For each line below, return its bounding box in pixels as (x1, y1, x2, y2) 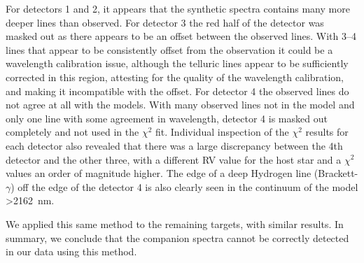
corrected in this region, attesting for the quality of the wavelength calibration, (6, 69, 344, 84)
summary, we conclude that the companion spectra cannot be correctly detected (6, 230, 349, 245)
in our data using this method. (6, 244, 137, 259)
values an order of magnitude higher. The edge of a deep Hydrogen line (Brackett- (6, 166, 358, 180)
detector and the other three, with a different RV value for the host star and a (6, 152, 342, 166)
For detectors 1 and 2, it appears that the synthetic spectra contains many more (6, 1, 350, 15)
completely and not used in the (6, 125, 139, 139)
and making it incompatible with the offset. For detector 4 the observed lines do (6, 83, 349, 98)
